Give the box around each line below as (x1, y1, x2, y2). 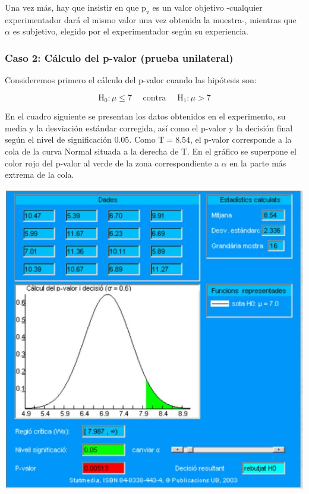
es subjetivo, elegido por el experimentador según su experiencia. (12, 25, 248, 37)
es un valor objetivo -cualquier (152, 1, 263, 13)
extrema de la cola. (5, 168, 74, 181)
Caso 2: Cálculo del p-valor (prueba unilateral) (5, 50, 234, 65)
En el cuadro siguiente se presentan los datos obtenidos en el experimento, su (5, 110, 286, 122)
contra (143, 93, 166, 102)
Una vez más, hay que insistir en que (5, 1, 139, 13)
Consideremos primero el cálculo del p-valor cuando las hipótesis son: (5, 74, 257, 86)
